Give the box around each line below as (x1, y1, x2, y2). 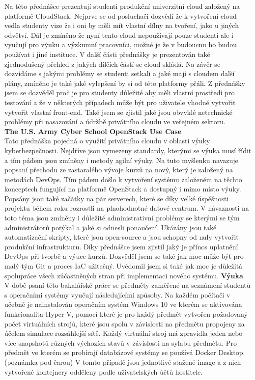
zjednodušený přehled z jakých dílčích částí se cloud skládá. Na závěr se (4, 58, 221, 69)
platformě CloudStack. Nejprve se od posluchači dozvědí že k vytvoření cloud (4, 10, 237, 21)
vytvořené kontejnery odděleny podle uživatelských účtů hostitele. (4, 366, 203, 377)
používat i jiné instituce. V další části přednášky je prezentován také (4, 49, 210, 59)
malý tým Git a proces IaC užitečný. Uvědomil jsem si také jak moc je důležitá (4, 261, 243, 271)
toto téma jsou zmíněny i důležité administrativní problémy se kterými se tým (4, 213, 240, 223)
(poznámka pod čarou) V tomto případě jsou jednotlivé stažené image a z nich (4, 356, 241, 367)
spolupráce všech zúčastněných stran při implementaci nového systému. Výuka (4, 270, 243, 280)
